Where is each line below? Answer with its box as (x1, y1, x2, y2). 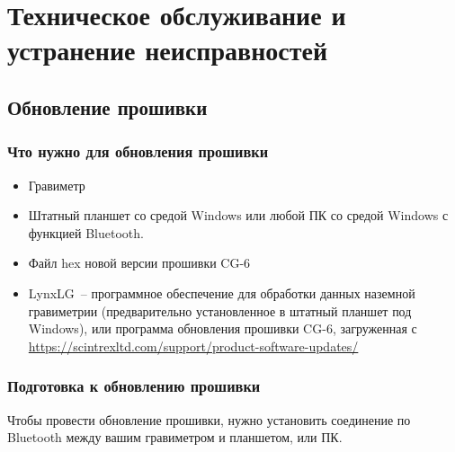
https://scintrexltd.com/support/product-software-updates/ (28, 336, 359, 355)
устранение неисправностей (7, 31, 328, 68)
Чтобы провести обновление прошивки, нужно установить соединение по (7, 410, 411, 429)
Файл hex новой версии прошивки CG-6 (28, 253, 251, 272)
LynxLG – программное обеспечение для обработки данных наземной (28, 283, 415, 302)
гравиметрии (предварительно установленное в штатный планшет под (28, 301, 412, 320)
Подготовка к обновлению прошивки (7, 375, 261, 397)
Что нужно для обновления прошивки (7, 140, 269, 163)
